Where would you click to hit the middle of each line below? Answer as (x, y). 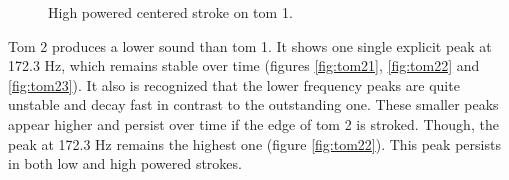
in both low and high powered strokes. (125, 163)
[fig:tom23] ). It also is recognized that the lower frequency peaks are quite (234, 84)
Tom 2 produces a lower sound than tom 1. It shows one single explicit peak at (250, 45)
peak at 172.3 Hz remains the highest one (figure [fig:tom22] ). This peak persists (254, 143)
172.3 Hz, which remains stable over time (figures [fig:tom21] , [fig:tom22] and (244, 65)
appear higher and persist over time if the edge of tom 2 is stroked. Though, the (253, 123)
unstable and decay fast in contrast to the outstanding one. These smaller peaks (253, 104)
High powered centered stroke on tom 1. (170, 12)
